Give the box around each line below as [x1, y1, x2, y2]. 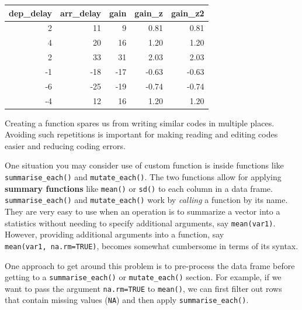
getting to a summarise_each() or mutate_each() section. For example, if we [5, 271, 282, 283]
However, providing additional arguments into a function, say [5, 228, 224, 240]
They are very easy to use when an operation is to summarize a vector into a [5, 205, 280, 217]
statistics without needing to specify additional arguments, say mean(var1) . [5, 216, 276, 229]
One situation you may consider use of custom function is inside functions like [5, 159, 284, 171]
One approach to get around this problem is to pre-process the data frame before [5, 259, 295, 271]
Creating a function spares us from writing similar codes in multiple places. [5, 116, 275, 129]
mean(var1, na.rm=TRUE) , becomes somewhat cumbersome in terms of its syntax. [5, 239, 298, 252]
